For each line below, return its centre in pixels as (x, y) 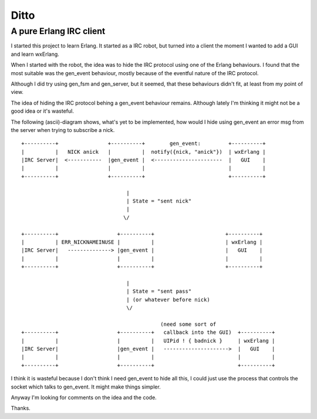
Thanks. (21, 408)
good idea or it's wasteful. (43, 111)
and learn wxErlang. (35, 54)
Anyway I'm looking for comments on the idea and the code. (84, 398)
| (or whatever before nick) (168, 300)
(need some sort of (188, 324)
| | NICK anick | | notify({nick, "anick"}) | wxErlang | (144, 152)
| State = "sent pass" (159, 291)
